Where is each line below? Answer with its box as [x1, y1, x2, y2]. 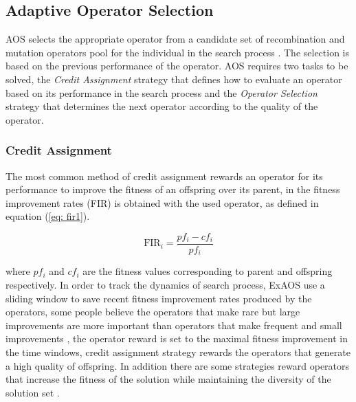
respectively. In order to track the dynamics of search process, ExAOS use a [5, 278, 325, 292]
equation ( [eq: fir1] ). [5, 209, 90, 223]
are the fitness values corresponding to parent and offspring [82, 264, 333, 278]
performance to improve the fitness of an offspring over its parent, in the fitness [5, 182, 340, 197]
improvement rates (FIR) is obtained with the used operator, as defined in [5, 195, 319, 210]
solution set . [5, 385, 60, 399]
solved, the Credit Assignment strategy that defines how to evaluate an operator [5, 71, 342, 86]
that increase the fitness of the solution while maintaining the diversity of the [5, 372, 331, 386]
